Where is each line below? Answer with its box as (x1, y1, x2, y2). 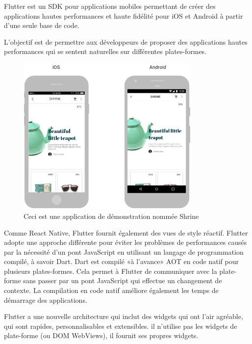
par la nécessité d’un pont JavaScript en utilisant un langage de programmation (4, 246, 244, 257)
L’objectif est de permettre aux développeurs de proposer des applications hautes (4, 36, 248, 47)
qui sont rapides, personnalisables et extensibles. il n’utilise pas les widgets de (4, 320, 237, 331)
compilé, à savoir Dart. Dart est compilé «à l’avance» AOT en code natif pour (4, 256, 239, 266)
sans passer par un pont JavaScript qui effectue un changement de (23, 275, 222, 286)
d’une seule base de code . (4, 20, 79, 30)
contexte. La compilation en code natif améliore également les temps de (4, 285, 219, 295)
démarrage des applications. (4, 294, 87, 305)
